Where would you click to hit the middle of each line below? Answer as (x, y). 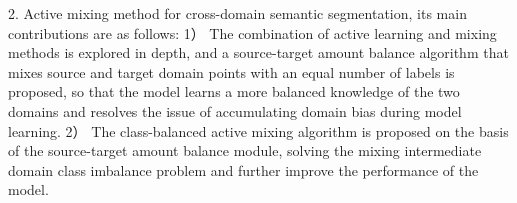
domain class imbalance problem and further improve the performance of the (243, 169)
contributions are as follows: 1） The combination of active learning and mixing (252, 32)
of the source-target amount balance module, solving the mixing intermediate (245, 150)
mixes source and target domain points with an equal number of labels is (231, 71)
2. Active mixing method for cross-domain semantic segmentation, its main (237, 13)
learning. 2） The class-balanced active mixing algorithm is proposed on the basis (258, 130)
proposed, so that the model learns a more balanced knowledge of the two (234, 91)
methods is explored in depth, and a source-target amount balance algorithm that (258, 52)
